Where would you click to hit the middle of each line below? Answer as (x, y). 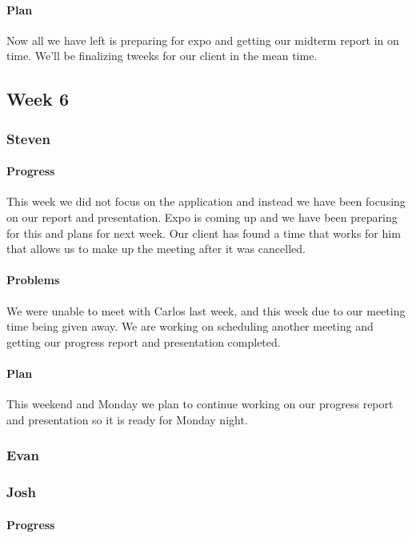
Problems (33, 280)
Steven (28, 138)
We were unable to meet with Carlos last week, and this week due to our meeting (206, 310)
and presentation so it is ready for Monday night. (127, 419)
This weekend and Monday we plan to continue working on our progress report (200, 404)
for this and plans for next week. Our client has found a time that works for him (204, 233)
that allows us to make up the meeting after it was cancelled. (156, 249)
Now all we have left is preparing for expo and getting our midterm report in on (203, 40)
